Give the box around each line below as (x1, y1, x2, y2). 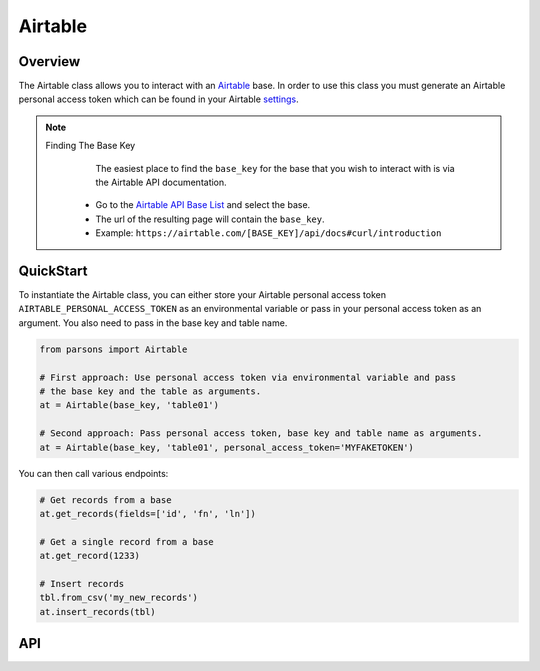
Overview (18, 53, 81, 70)
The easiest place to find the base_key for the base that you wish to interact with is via (95, 162, 455, 174)
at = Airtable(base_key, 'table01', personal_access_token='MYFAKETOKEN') (39, 441, 415, 453)
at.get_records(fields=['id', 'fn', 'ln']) (39, 508, 257, 519)
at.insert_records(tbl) (39, 606, 157, 617)
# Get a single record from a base (39, 536, 214, 547)
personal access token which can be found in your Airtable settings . (18, 93, 299, 105)
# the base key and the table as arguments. (39, 386, 262, 397)
